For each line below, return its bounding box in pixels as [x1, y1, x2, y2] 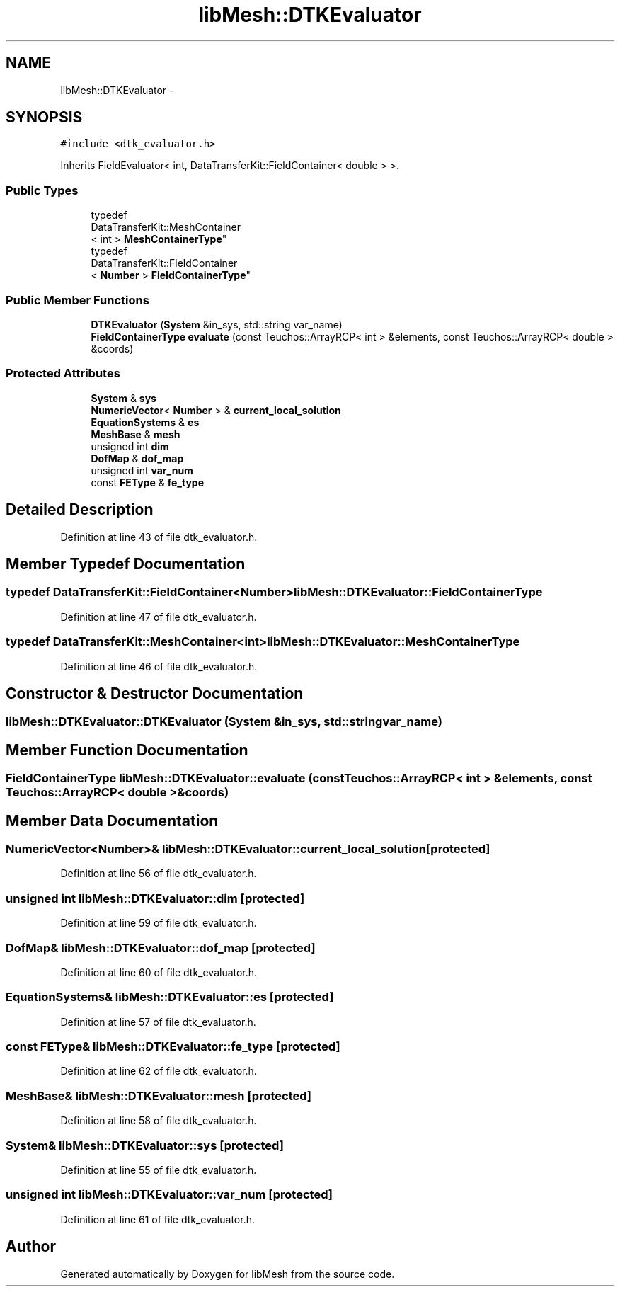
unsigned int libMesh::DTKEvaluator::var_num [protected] [6, 1187, 333, 1202]
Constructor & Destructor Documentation [6, 684, 304, 702]
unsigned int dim [91, 440, 169, 452]
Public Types [6, 183, 79, 198]
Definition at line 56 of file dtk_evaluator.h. [60, 867, 257, 880]
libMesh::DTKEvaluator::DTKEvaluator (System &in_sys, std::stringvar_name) [6, 714, 442, 729]
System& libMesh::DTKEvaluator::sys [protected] [6, 1138, 284, 1153]
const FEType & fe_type [91, 476, 204, 488]
